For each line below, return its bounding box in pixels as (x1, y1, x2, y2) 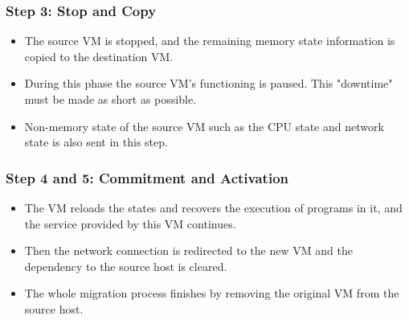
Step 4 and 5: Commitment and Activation (6, 167, 288, 187)
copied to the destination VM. (24, 47, 174, 64)
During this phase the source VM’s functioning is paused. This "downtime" (24, 75, 393, 92)
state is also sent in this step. (24, 133, 168, 150)
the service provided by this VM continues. (24, 215, 236, 232)
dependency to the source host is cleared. (24, 257, 227, 274)
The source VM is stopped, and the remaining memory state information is (24, 32, 395, 49)
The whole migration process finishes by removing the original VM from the (24, 285, 399, 302)
